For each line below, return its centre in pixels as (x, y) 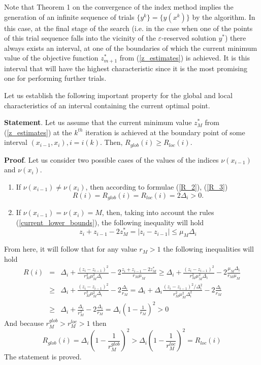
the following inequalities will (208, 249)
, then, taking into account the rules (158, 212)
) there (235, 38)
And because (24, 323)
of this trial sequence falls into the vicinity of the (80, 38)
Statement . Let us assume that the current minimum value (98, 122)
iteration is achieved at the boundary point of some (165, 132)
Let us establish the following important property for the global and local (118, 95)
